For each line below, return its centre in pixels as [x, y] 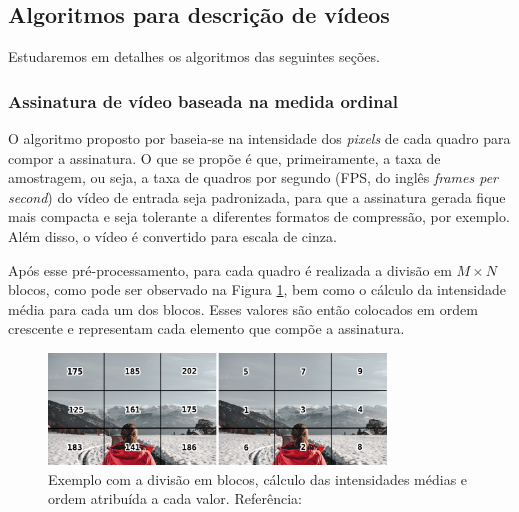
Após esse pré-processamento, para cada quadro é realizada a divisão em [230, 269]
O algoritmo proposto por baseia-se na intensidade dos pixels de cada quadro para [259, 138]
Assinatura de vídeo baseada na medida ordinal [203, 100]
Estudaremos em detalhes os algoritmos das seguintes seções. [194, 56]
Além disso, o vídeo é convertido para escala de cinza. [172, 235]
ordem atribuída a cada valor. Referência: [175, 498]
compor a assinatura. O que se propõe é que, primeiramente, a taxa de [224, 157]
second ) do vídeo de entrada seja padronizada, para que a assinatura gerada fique [257, 196]
